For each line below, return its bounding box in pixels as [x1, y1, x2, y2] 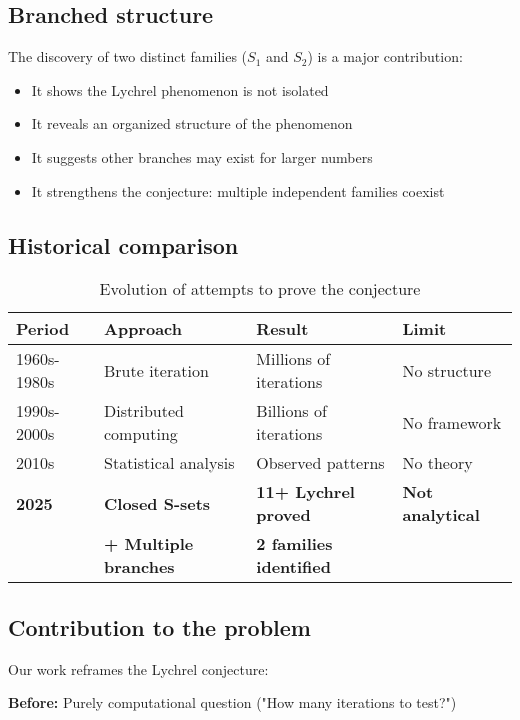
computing [104, 422, 178, 446]
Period [16, 317, 70, 341]
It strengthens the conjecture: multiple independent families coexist [31, 180, 445, 201]
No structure [402, 358, 491, 382]
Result [256, 317, 309, 341]
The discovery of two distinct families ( [8, 46, 248, 67]
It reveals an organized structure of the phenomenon [31, 113, 353, 134]
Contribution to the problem [8, 611, 311, 642]
